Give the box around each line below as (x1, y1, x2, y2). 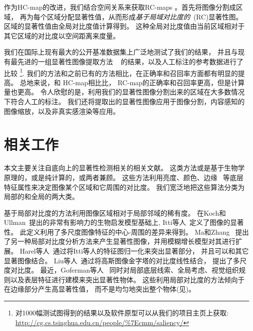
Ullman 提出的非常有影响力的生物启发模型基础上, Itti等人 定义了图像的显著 (4, 217, 244, 227)
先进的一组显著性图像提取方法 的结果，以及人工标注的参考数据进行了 (17, 56, 244, 66)
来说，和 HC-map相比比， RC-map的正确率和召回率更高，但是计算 (33, 77, 245, 87)
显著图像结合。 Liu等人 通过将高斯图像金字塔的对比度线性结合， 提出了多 (4, 255, 240, 265)
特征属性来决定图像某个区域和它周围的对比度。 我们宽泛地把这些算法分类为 (4, 182, 245, 192)
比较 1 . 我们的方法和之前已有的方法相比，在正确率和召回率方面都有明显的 (4, 66, 238, 78)
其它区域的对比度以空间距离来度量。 (4, 30, 120, 40)
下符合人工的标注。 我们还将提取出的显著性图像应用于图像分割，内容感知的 (4, 96, 245, 106)
